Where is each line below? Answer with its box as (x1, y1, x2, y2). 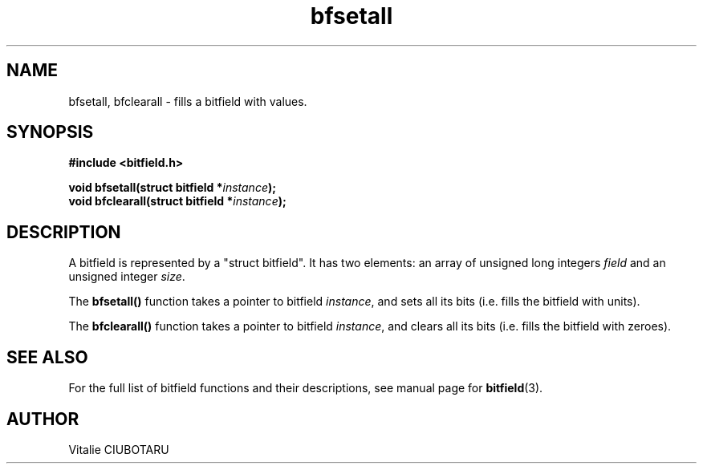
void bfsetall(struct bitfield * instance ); (68, 180, 277, 195)
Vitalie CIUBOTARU (68, 442, 169, 456)
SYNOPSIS (6, 122, 94, 143)
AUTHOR (6, 408, 79, 429)
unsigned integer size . (68, 269, 185, 284)
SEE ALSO (6, 346, 88, 367)
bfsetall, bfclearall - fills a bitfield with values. (68, 94, 307, 108)
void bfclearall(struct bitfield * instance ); (68, 194, 286, 209)
